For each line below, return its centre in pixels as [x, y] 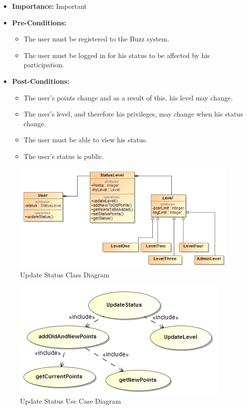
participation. [44, 65]
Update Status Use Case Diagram [71, 401]
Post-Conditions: [41, 81]
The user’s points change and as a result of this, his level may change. [128, 97]
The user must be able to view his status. [86, 140]
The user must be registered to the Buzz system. [96, 39]
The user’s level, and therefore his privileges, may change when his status [133, 114]
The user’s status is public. [64, 156]
